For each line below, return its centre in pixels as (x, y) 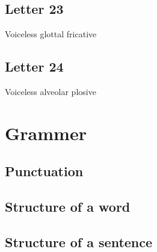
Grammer (46, 133)
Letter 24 (34, 66)
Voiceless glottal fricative (51, 34)
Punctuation (44, 171)
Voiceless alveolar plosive (51, 91)
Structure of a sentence (79, 241)
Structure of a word (68, 207)
